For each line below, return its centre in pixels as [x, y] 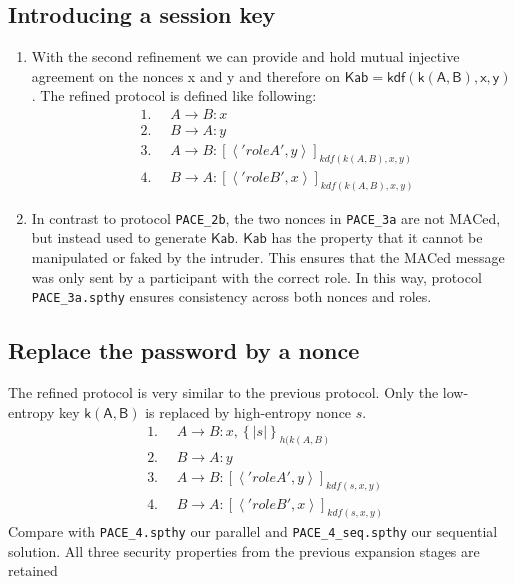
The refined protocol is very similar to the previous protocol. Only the [223, 392]
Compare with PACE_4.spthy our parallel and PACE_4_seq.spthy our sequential [253, 531]
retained [33, 570]
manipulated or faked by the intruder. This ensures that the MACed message [268, 257]
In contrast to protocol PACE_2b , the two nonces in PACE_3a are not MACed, [266, 217]
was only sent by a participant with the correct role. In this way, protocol [256, 276]
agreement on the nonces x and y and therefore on [185, 75]
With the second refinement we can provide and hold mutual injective [245, 56]
